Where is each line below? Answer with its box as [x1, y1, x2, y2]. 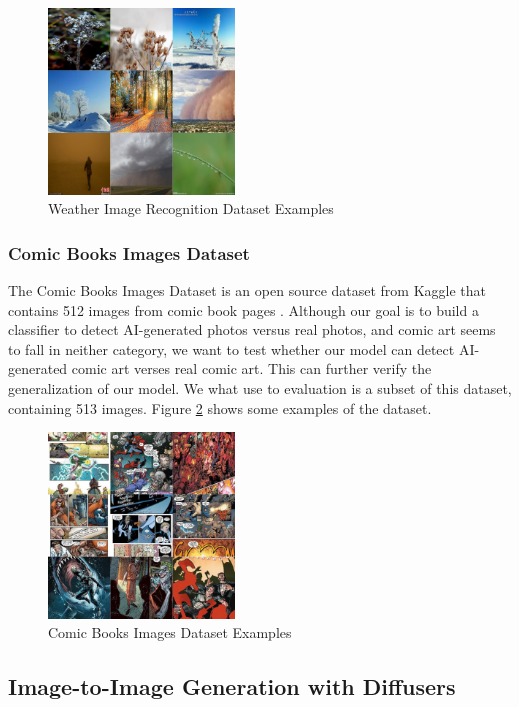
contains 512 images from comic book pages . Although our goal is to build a [8, 299, 479, 320]
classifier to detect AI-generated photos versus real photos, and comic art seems [8, 319, 496, 340]
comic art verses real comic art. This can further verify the [71, 358, 432, 379]
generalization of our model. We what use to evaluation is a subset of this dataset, [8, 378, 512, 399]
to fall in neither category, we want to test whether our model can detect [8, 338, 455, 359]
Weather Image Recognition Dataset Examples [48, 198, 334, 219]
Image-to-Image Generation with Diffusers [8, 671, 456, 702]
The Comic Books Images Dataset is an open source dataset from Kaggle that [8, 280, 487, 301]
